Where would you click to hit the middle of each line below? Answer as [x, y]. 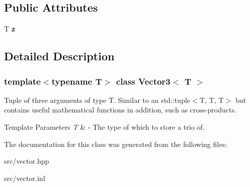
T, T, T [212, 100]
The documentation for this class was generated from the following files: [116, 144]
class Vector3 [143, 81]
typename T [77, 81]
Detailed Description [59, 56]
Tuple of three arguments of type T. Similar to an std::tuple [97, 100]
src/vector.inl [25, 178]
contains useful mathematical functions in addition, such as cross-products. [120, 110]
